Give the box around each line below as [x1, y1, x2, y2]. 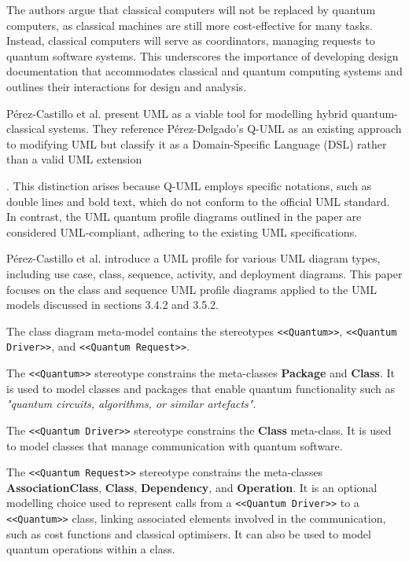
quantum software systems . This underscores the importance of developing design [6, 47, 399, 64]
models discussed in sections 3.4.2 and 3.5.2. [6, 296, 219, 313]
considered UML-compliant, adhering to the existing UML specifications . [6, 223, 358, 240]
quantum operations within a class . [6, 541, 175, 557]
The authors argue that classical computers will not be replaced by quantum [6, 2, 376, 17]
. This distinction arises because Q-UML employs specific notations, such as [6, 177, 372, 193]
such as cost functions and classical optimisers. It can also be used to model [6, 525, 371, 542]
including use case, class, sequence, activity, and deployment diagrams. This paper [6, 265, 403, 281]
